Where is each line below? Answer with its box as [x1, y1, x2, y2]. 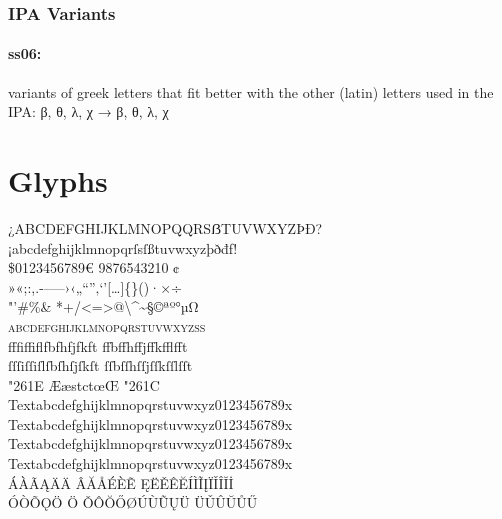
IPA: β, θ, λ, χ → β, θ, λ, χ [8, 101, 169, 122]
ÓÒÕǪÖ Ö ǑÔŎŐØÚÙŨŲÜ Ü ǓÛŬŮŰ [8, 492, 258, 513]
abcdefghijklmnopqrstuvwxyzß [8, 315, 206, 336]
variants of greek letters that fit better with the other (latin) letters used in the [8, 81, 494, 102]
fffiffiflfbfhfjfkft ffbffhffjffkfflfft [8, 335, 188, 356]
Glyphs [8, 160, 108, 201]
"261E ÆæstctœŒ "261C [8, 374, 160, 395]
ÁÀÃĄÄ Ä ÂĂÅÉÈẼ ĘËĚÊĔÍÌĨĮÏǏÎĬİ [8, 472, 234, 493]
